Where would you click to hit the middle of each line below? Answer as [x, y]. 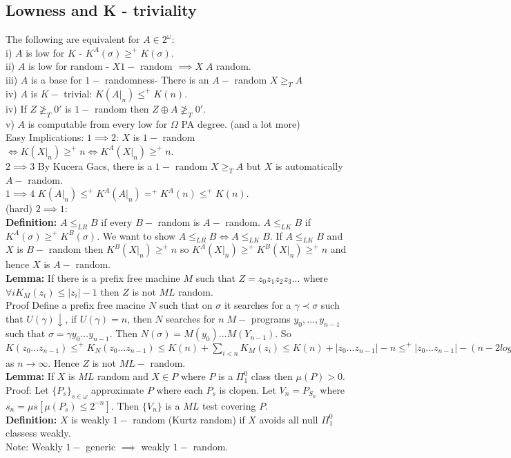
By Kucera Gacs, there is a [95, 165]
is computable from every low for [98, 123]
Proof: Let [27, 389]
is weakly [90, 419]
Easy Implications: [45, 137]
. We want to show [136, 235]
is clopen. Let [248, 389]
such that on [186, 305]
